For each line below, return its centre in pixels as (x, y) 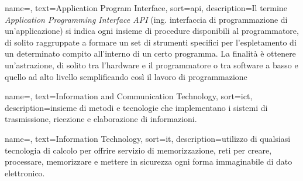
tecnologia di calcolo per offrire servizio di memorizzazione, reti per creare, (138, 150)
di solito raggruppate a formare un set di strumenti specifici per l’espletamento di (151, 42)
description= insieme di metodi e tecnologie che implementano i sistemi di (136, 107)
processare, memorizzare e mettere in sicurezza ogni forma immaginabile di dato (149, 161)
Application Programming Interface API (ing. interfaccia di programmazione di (146, 19)
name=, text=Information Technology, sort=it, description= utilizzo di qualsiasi (148, 138)
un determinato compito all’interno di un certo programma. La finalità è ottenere (150, 53)
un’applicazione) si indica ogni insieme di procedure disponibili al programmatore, (152, 31)
